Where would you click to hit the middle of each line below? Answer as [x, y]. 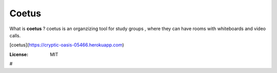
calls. [15, 35]
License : [19, 54]
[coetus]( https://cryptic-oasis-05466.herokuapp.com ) [67, 45]
